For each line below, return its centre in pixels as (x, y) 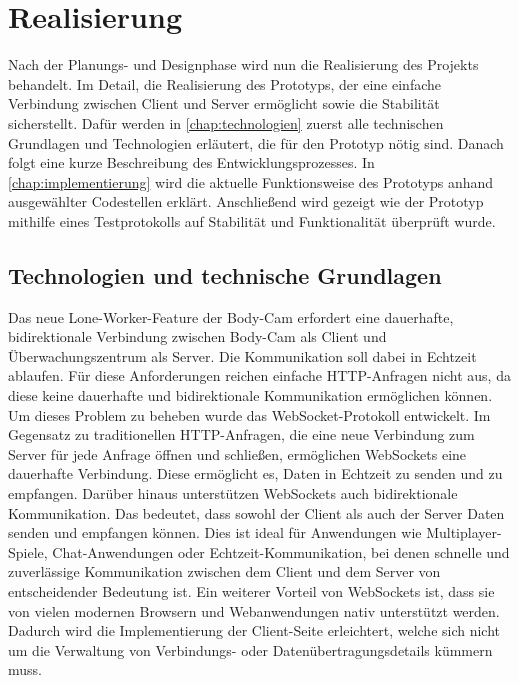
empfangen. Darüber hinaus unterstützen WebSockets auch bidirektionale (233, 493)
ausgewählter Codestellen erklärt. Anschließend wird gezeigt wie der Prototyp (246, 201)
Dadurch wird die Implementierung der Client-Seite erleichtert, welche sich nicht (254, 630)
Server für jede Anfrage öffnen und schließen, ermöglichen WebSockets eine (237, 453)
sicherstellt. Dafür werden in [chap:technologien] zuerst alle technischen (226, 122)
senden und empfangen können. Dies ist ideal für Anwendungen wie (215, 532)
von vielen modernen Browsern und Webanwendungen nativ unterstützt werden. (254, 610)
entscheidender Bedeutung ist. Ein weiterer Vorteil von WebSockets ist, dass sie (251, 590)
